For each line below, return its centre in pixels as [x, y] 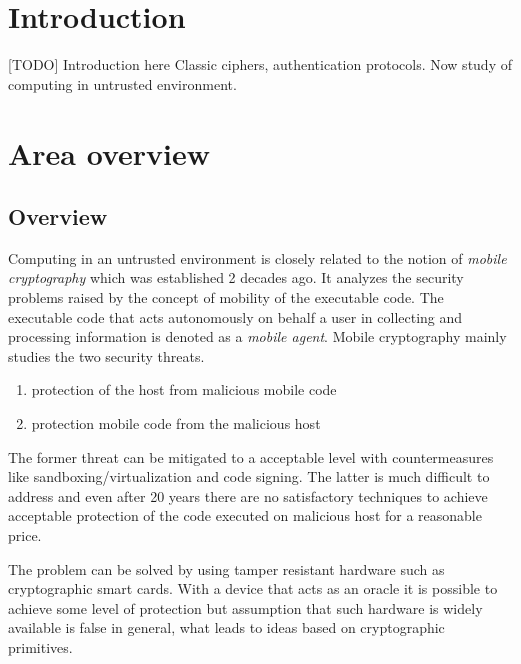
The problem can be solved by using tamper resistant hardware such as [226, 568]
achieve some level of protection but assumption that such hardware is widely [245, 607]
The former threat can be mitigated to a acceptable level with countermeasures [251, 456]
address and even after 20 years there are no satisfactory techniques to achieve [248, 495]
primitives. [40, 646]
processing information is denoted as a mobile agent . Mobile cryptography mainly [257, 336]
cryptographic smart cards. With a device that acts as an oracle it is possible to [253, 588]
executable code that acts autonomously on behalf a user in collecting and [235, 316]
